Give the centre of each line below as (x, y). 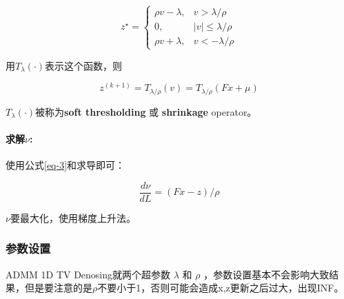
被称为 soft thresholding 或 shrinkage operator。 (146, 111)
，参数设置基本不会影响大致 (266, 274)
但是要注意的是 (58, 288)
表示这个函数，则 (84, 65)
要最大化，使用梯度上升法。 (73, 217)
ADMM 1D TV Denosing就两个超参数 (88, 274)
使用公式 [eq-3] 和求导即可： (65, 165)
